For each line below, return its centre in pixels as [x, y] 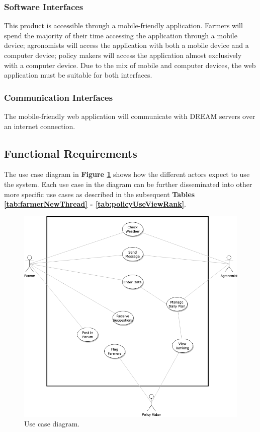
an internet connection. [40, 126]
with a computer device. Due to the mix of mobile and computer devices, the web [130, 65]
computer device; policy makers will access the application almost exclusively [123, 55]
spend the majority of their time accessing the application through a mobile [121, 35]
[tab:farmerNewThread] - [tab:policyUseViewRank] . [95, 204]
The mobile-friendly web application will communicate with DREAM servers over [130, 116]
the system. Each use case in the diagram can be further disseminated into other [128, 184]
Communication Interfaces [59, 97]
